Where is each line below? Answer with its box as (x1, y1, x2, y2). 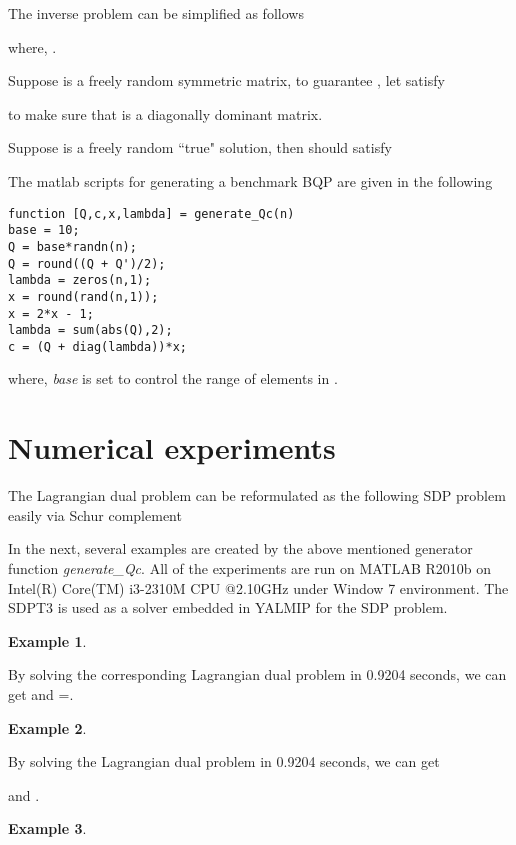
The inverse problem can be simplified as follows (8, 3, 304, 23)
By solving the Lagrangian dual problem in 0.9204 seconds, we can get (8, 751, 440, 772)
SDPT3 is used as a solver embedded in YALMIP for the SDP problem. (8, 597, 448, 618)
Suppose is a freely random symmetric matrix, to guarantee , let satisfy (8, 70, 445, 91)
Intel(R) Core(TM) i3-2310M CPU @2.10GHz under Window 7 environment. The (8, 577, 509, 598)
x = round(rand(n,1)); (8, 289, 159, 304)
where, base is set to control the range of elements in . (8, 368, 338, 389)
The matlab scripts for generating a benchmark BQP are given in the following (8, 170, 493, 191)
